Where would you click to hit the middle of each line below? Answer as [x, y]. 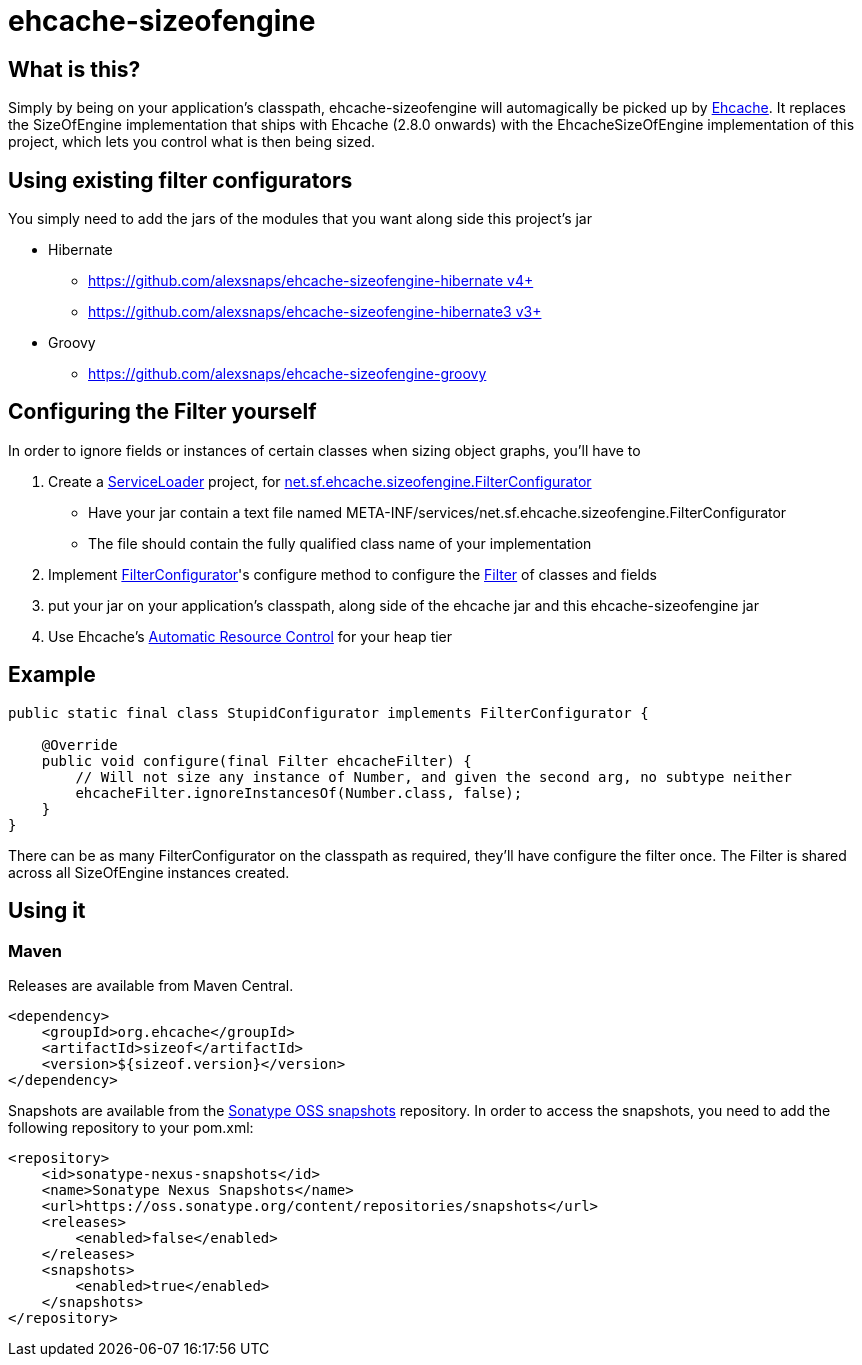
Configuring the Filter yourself [162, 412]
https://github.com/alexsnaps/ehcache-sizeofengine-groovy [287, 374]
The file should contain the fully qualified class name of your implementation [340, 543]
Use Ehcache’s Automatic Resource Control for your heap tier [250, 636]
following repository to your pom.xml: [131, 1127]
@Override [79, 744]
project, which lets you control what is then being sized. [192, 142]
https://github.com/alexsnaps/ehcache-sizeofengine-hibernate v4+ [311, 281]
